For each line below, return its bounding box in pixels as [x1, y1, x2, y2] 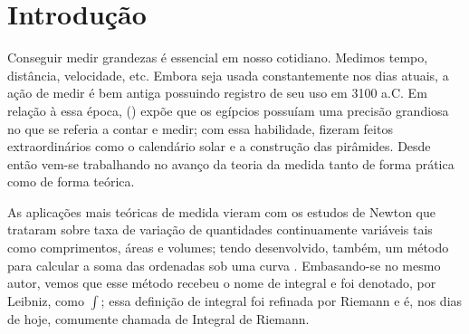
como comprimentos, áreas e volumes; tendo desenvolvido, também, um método [7, 238, 449, 257]
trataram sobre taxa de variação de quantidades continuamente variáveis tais [7, 220, 433, 239]
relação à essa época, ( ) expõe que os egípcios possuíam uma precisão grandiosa [7, 100, 449, 119]
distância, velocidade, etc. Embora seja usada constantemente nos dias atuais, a [7, 65, 449, 84]
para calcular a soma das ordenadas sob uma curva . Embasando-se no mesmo [7, 255, 441, 274]
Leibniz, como [7, 291, 84, 310]
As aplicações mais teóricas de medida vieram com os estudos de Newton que [7, 202, 436, 221]
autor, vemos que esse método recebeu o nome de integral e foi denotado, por [7, 273, 436, 292]
